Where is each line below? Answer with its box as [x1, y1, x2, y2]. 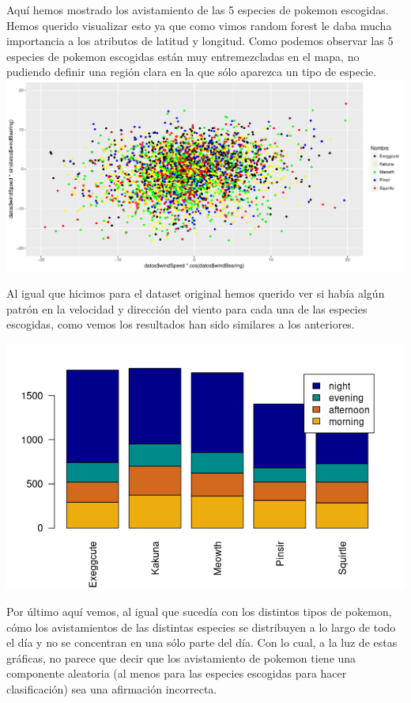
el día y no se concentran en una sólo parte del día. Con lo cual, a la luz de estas [6, 634, 398, 651]
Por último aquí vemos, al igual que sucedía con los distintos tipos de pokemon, [6, 603, 392, 620]
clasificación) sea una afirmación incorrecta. [6, 681, 217, 697]
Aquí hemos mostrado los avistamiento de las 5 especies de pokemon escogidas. [6, 2, 389, 17]
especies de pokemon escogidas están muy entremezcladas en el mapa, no [6, 47, 360, 64]
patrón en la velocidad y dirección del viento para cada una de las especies [6, 300, 368, 317]
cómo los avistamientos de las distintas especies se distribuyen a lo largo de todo [6, 618, 396, 635]
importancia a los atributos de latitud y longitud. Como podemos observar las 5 [6, 32, 394, 49]
